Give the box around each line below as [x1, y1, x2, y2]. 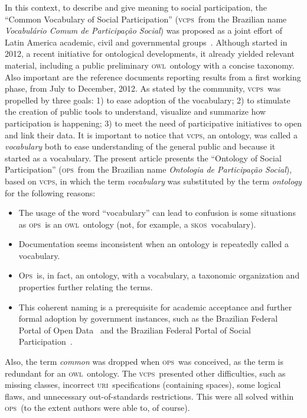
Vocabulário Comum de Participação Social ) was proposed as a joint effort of [5, 24, 282, 37]
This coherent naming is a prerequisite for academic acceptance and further [18, 300, 292, 313]
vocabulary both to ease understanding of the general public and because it [5, 140, 276, 153]
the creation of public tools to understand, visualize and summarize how [5, 105, 266, 118]
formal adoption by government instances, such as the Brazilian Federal [18, 312, 278, 325]
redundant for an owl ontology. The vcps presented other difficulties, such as [5, 367, 286, 379]
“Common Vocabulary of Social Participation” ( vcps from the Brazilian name [5, 12, 287, 25]
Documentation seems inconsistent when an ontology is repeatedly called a [18, 238, 289, 250]
